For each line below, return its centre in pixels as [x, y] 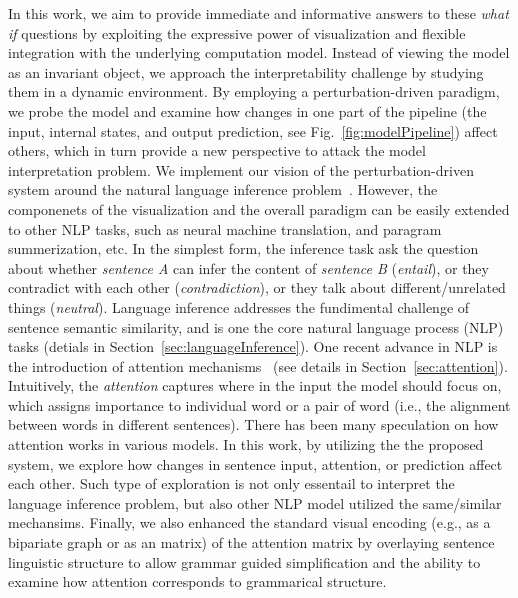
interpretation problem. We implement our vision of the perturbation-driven [241, 169]
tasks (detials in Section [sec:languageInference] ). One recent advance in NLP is [253, 346]
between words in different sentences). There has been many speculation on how [253, 424]
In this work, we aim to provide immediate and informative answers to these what [258, 13]
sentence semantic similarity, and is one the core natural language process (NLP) [256, 326]
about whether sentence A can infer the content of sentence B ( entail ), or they [248, 267]
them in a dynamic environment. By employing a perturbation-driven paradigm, [254, 91]
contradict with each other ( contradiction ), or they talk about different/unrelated [257, 287]
